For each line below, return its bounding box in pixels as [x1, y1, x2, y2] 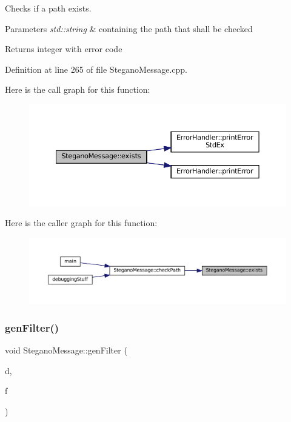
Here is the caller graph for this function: [5, 216, 158, 229]
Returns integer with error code [5, 42, 122, 55]
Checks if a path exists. [5, 2, 92, 14]
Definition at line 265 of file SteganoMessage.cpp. [5, 62, 187, 75]
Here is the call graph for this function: [5, 83, 150, 96]
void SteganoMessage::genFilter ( [5, 344, 127, 357]
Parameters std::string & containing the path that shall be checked [5, 22, 253, 35]
